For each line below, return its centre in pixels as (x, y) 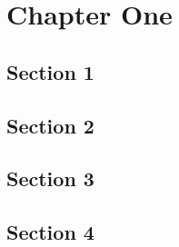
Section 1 (50, 71)
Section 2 (50, 125)
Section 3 (50, 178)
